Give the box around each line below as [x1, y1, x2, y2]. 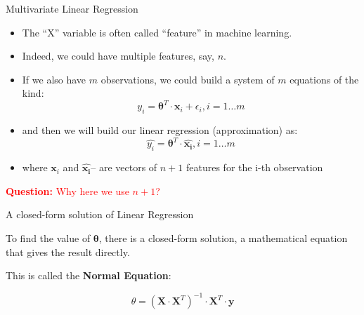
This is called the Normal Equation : [6, 268, 171, 283]
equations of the [290, 72, 359, 86]
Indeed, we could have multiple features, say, [22, 48, 214, 63]
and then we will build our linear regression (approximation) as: [22, 123, 298, 138]
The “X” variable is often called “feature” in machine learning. [22, 25, 292, 39]
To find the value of [6, 230, 91, 245]
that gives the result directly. [6, 244, 130, 259]
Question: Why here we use [6, 183, 129, 198]
